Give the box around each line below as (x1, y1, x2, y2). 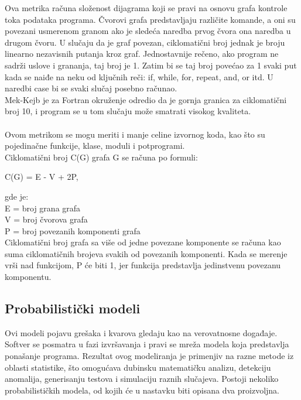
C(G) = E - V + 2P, (5, 170, 78, 183)
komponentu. (5, 271, 52, 283)
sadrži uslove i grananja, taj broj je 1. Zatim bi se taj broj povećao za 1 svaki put (5, 59, 297, 71)
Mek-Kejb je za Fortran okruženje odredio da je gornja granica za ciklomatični (5, 93, 287, 105)
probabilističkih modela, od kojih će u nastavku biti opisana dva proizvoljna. (5, 384, 279, 396)
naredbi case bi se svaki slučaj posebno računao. (5, 82, 177, 94)
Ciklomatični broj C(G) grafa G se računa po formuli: (5, 151, 198, 163)
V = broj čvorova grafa (5, 213, 88, 225)
